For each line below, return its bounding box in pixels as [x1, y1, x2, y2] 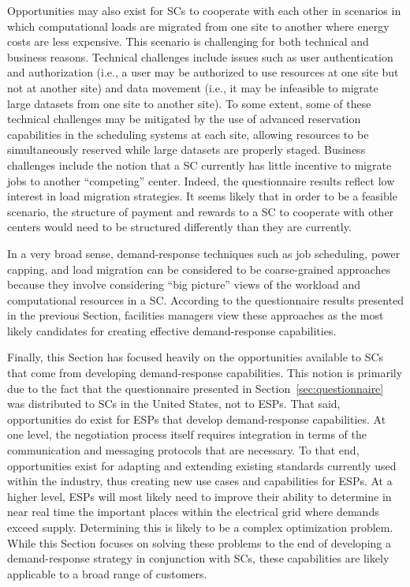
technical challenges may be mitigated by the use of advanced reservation [7, 110, 361, 127]
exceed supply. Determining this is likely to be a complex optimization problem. [7, 519, 393, 535]
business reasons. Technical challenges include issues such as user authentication [7, 48, 393, 65]
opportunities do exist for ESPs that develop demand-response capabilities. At [7, 410, 386, 427]
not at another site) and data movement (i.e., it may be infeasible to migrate [7, 79, 378, 95]
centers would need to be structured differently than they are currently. [7, 219, 352, 235]
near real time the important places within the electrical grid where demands [7, 503, 379, 520]
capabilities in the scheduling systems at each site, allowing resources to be [7, 125, 369, 142]
